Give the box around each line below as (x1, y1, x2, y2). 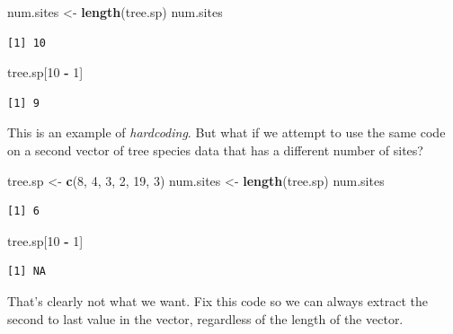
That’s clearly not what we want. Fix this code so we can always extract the (7, 291, 428, 310)
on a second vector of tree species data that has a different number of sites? (7, 140, 423, 159)
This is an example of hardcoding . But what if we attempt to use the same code (7, 123, 446, 142)
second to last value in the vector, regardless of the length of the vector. (7, 309, 404, 328)
